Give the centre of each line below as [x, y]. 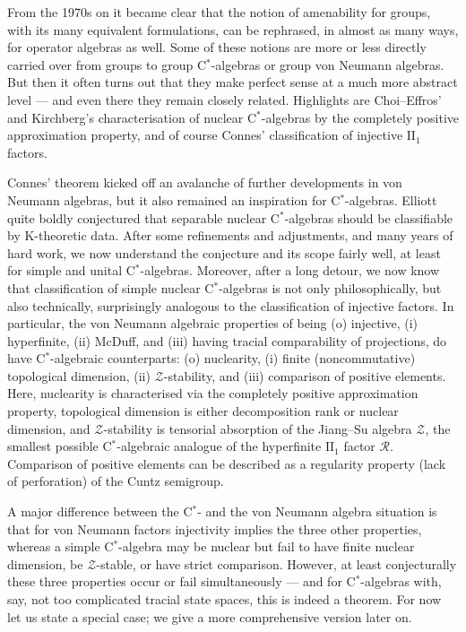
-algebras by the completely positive [360, 117]
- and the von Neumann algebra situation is [317, 511]
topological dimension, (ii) [79, 375]
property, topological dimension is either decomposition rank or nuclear [203, 411]
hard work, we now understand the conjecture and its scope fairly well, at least [224, 252]
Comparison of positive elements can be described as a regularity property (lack [227, 463]
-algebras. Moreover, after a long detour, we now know [290, 270]
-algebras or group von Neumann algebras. [328, 64]
